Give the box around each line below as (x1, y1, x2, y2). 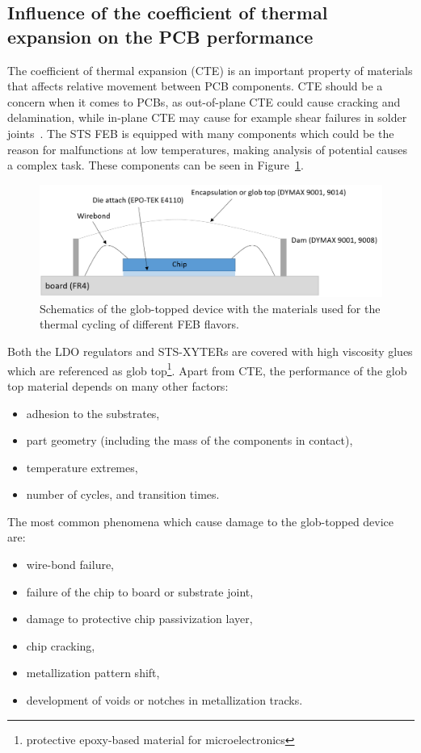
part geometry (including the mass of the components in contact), (26, 432, 353, 449)
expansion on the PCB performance (7, 23, 314, 48)
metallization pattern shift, (26, 664, 160, 681)
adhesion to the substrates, (26, 404, 160, 421)
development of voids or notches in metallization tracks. (26, 692, 303, 709)
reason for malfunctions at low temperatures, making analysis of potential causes (7, 140, 407, 157)
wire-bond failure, (26, 556, 115, 573)
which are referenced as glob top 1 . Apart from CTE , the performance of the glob (7, 359, 407, 379)
